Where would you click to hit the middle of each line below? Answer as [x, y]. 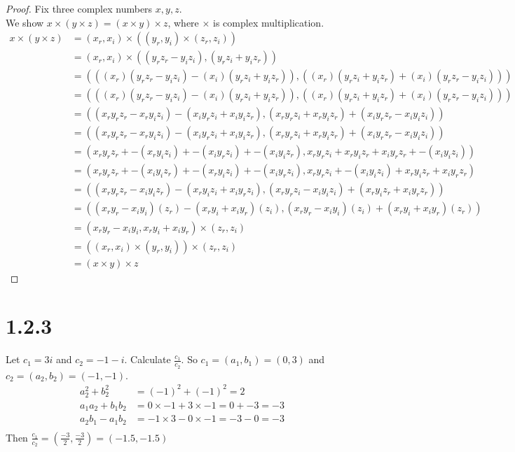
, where [183, 22]
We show [25, 22]
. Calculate [147, 359]
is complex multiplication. [269, 22]
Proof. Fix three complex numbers [79, 8]
